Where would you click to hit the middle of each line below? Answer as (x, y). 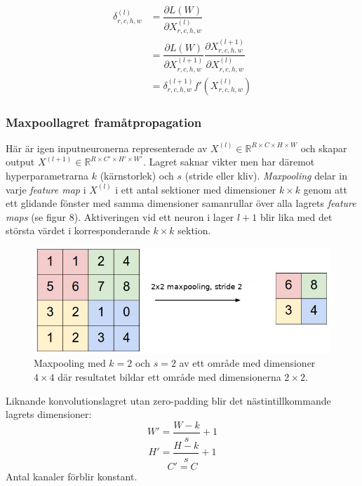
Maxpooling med (70, 363)
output (20, 162)
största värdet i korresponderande (78, 230)
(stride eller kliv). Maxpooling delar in (266, 175)
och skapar (324, 148)
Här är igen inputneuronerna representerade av (107, 148)
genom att (325, 189)
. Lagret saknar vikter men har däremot (229, 162)
